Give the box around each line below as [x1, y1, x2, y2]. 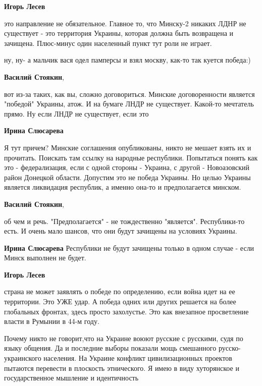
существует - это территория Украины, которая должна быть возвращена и [4, 28, 234, 38]
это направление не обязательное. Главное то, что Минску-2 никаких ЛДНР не [4, 18, 246, 28]
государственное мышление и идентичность [4, 372, 139, 383]
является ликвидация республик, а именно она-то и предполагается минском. [4, 182, 241, 192]
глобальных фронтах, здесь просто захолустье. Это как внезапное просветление [4, 306, 249, 316]
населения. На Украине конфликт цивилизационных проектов [43, 353, 232, 363]
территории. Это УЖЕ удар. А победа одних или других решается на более [4, 296, 236, 307]
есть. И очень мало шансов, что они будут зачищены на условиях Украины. [4, 226, 237, 236]
